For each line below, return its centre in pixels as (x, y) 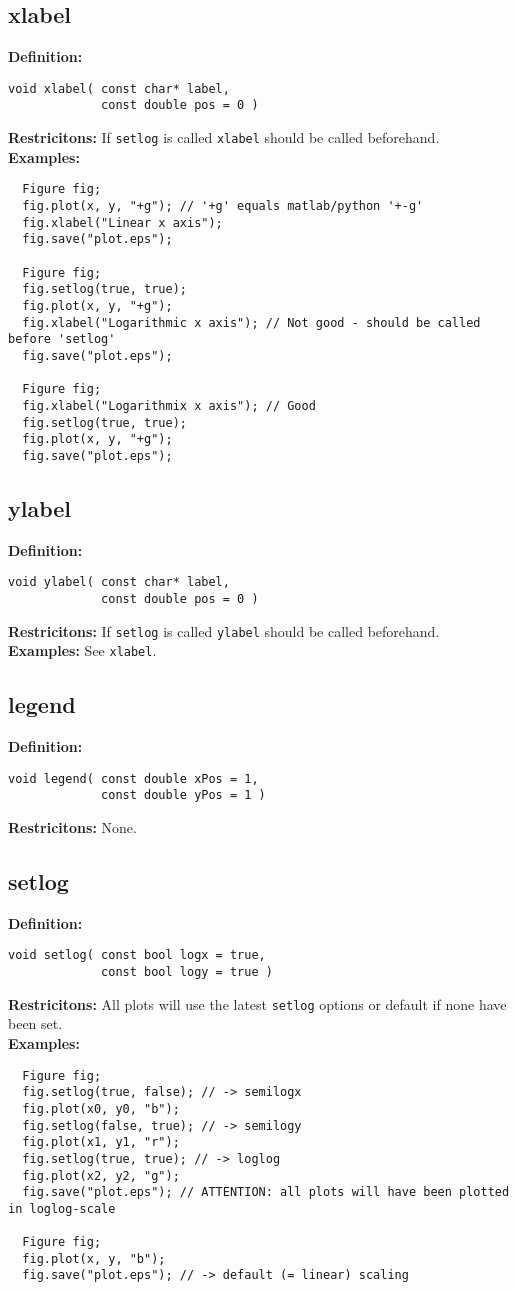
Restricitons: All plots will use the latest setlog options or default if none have (257, 1003)
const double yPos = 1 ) (183, 795)
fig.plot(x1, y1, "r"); (101, 1142)
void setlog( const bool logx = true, (137, 955)
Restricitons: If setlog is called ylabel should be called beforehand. (224, 630)
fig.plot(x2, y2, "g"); (101, 1175)
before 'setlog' (62, 339)
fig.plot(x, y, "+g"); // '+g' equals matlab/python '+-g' (223, 206)
